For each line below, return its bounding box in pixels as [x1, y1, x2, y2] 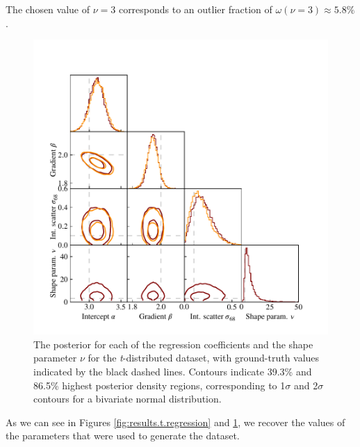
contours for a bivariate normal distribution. [33, 391, 222, 406]
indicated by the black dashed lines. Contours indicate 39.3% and [33, 364, 312, 378]
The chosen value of [6, 2, 90, 16]
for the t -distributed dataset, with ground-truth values [88, 350, 320, 365]
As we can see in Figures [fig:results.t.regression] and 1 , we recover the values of [6, 414, 345, 429]
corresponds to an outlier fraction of [118, 2, 272, 16]
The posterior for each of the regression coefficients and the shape [33, 336, 313, 351]
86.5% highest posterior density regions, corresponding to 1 [33, 377, 286, 392]
